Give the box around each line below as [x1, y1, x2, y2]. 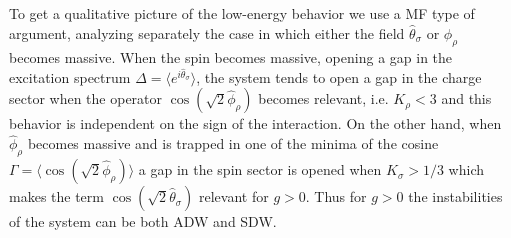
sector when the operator [9, 88, 163, 109]
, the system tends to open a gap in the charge [196, 66, 482, 87]
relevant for [199, 186, 269, 207]
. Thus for [305, 186, 367, 207]
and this [441, 88, 492, 109]
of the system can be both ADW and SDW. [9, 211, 277, 232]
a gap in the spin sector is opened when [138, 159, 382, 180]
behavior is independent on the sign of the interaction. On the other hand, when [9, 113, 502, 134]
